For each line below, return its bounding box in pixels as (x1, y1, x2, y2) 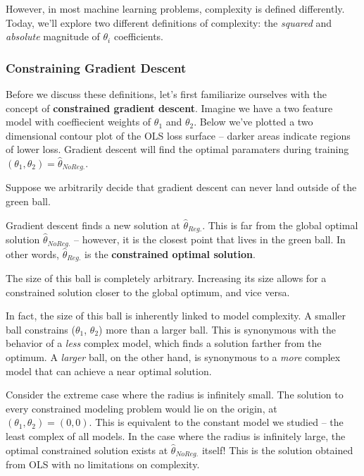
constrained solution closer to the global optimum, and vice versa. (6, 284, 290, 299)
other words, (6, 246, 59, 261)
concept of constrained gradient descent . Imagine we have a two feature (6, 100, 333, 115)
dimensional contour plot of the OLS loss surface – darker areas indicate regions (6, 128, 351, 142)
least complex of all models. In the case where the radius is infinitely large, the (6, 428, 346, 443)
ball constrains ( (6, 322, 75, 336)
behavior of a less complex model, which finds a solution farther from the (6, 336, 322, 350)
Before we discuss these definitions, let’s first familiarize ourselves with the (6, 87, 327, 101)
